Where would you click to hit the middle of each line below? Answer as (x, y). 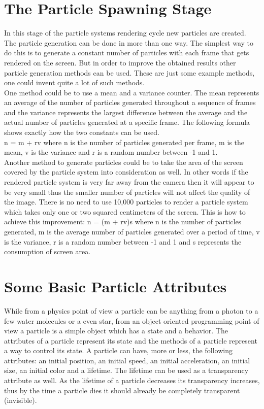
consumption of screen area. (47, 251)
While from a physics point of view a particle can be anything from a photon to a (131, 310)
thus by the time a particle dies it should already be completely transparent (122, 390)
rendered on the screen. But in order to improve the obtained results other (120, 62)
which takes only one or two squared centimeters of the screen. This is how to (125, 211)
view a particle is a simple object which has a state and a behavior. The (116, 331)
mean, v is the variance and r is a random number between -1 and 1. (111, 152)
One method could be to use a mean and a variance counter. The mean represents (132, 92)
